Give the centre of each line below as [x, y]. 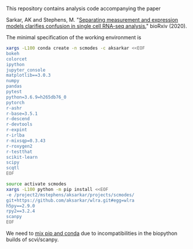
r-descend [18, 119]
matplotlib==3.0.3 [28, 76]
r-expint [17, 130]
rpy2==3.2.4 [20, 211]
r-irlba [15, 135]
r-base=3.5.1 [22, 114]
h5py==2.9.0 [20, 206]
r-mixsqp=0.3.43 [26, 141]
